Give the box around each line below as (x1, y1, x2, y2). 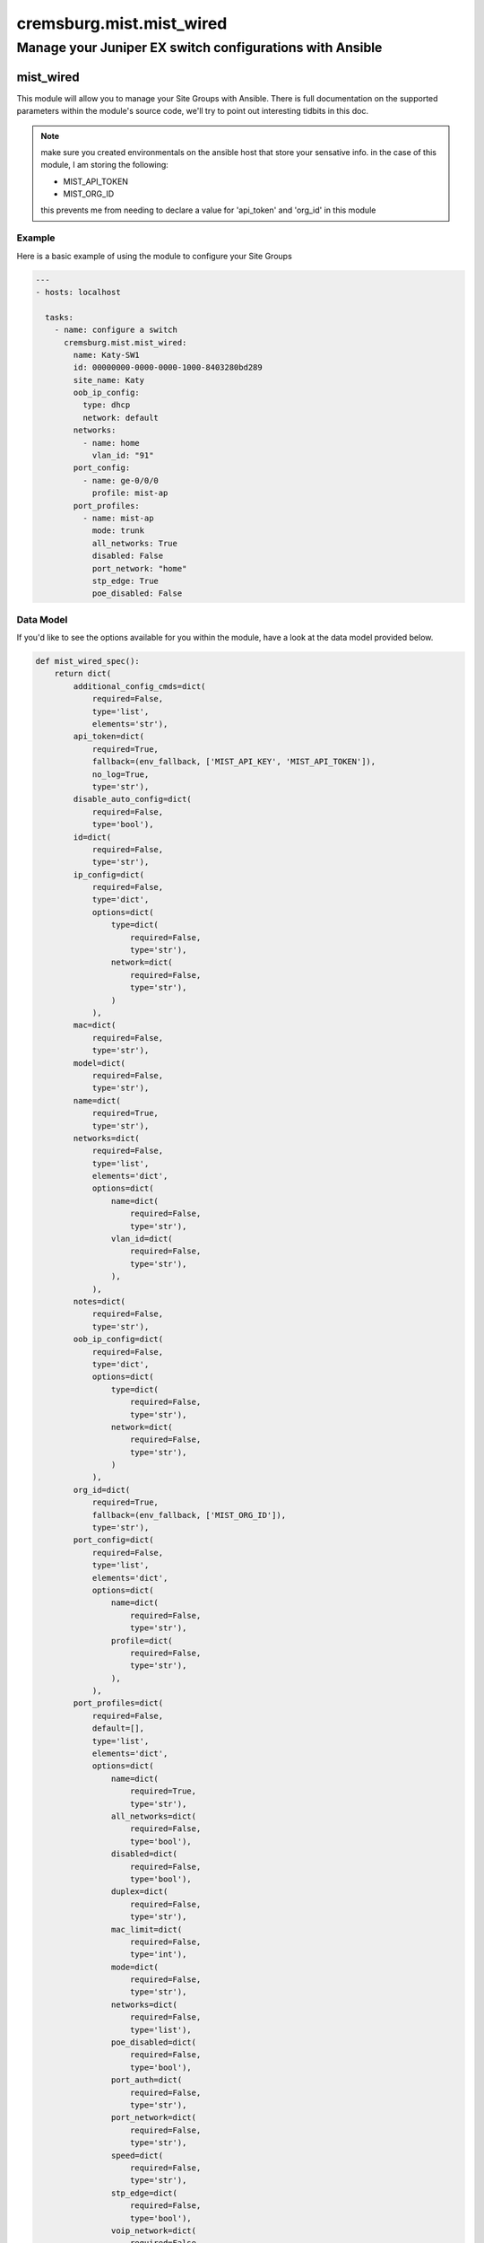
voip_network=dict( (110, 2225, 197, 2236)
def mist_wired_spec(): (35, 656, 141, 667)
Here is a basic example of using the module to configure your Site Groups (16, 250, 293, 261)
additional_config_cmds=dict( (73, 681, 206, 691)
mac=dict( (73, 1020, 117, 1031)
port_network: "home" (91, 563, 187, 573)
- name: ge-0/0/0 (82, 476, 159, 485)
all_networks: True (91, 538, 178, 548)
